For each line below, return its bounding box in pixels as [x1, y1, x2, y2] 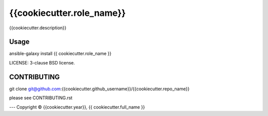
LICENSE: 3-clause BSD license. [9, 59, 75, 65]
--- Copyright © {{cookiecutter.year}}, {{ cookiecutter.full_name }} [9, 104, 145, 110]
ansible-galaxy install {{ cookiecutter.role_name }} [9, 51, 112, 57]
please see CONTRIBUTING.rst [9, 95, 73, 101]
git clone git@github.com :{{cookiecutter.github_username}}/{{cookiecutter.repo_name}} [9, 86, 190, 92]
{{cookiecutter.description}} [9, 25, 67, 31]
